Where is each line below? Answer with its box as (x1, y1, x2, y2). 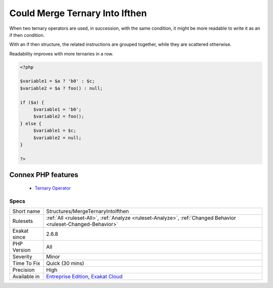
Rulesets (12, 217, 33, 224)
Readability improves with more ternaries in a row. (9, 50, 114, 56)
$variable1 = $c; (33, 128, 76, 134)
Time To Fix (12, 260, 40, 267)
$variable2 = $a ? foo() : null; (20, 85, 103, 91)
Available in (12, 273, 40, 280)
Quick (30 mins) (46, 260, 84, 267)
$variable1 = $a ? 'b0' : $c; (20, 78, 95, 84)
